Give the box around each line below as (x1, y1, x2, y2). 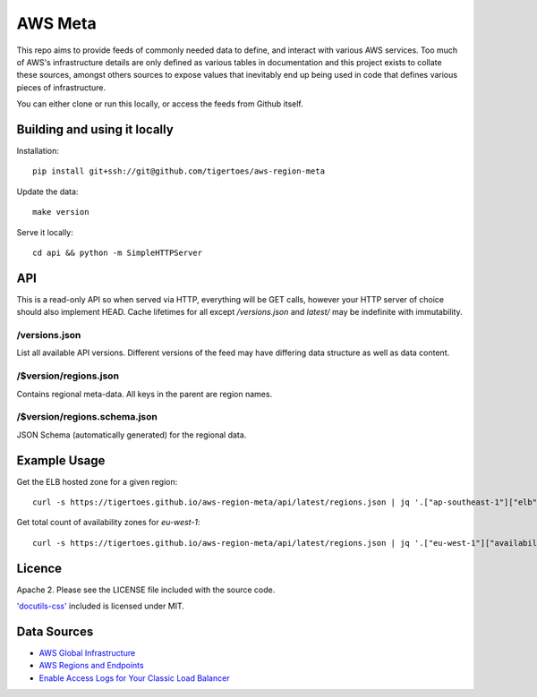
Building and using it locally (16, 122, 174, 137)
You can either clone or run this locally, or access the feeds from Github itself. (16, 98, 303, 109)
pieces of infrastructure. (16, 81, 107, 93)
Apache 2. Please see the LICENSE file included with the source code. (16, 584, 276, 595)
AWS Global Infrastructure (38, 647, 136, 658)
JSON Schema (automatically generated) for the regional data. (16, 429, 247, 440)
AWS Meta (16, 13, 98, 33)
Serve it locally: (16, 226, 73, 237)
